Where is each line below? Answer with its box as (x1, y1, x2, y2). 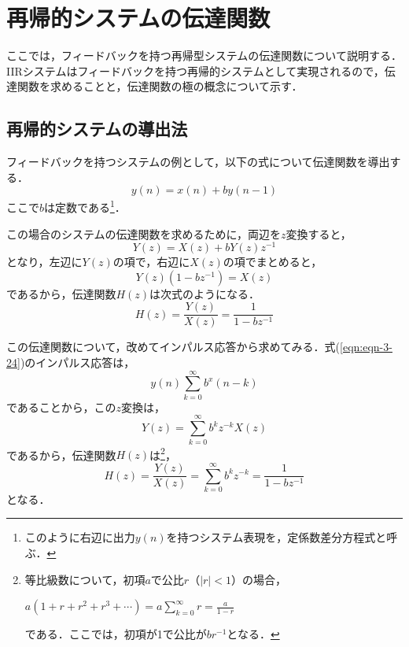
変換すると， (286, 225, 352, 242)
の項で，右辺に (112, 253, 190, 270)
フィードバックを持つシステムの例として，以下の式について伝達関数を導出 (6, 153, 390, 170)
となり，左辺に (6, 253, 83, 270)
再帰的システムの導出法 (6, 116, 188, 141)
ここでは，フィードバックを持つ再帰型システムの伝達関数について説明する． (6, 47, 402, 64)
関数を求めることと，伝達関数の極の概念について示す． (17, 78, 303, 94)
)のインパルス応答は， (20, 354, 135, 371)
